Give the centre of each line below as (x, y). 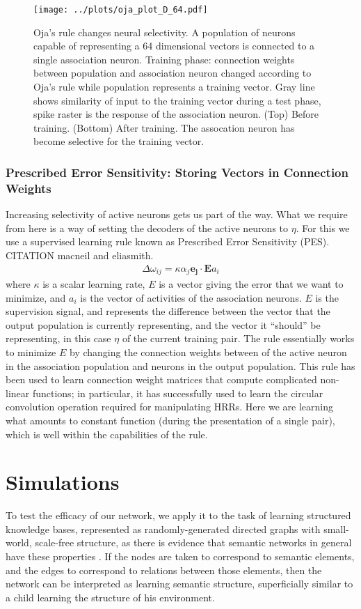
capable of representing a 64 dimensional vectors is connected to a (174, 46)
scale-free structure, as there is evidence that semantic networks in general (193, 542)
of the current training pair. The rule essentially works (238, 338)
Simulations (63, 482)
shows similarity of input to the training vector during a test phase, (177, 100)
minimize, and (36, 297)
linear (18, 393)
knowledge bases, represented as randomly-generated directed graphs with (163, 529)
